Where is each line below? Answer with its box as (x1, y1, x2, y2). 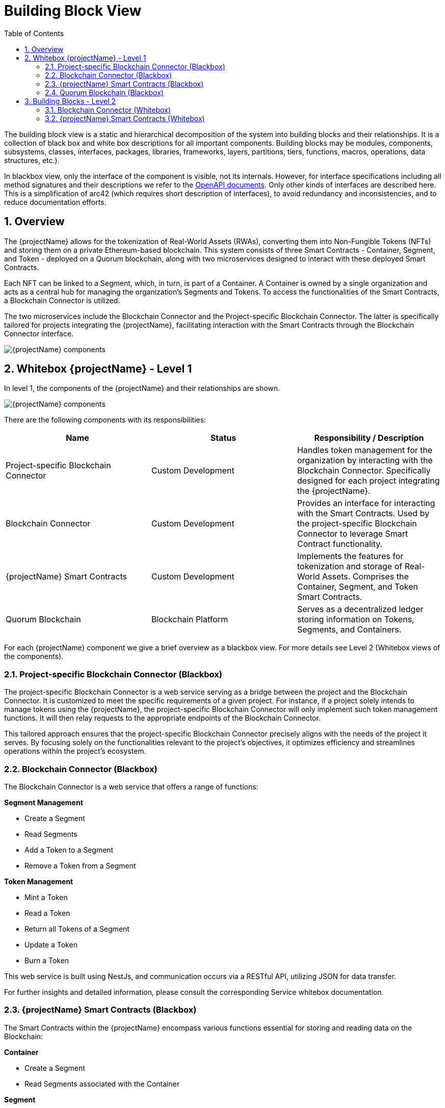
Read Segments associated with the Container (24, 1079, 180, 1088)
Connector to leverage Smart (297, 529, 408, 539)
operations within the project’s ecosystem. (4, 747, 146, 756)
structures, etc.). (4, 155, 60, 165)
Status (210, 433, 237, 443)
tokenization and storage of (297, 561, 403, 572)
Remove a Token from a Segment (24, 861, 136, 870)
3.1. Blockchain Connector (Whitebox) (45, 105, 171, 114)
